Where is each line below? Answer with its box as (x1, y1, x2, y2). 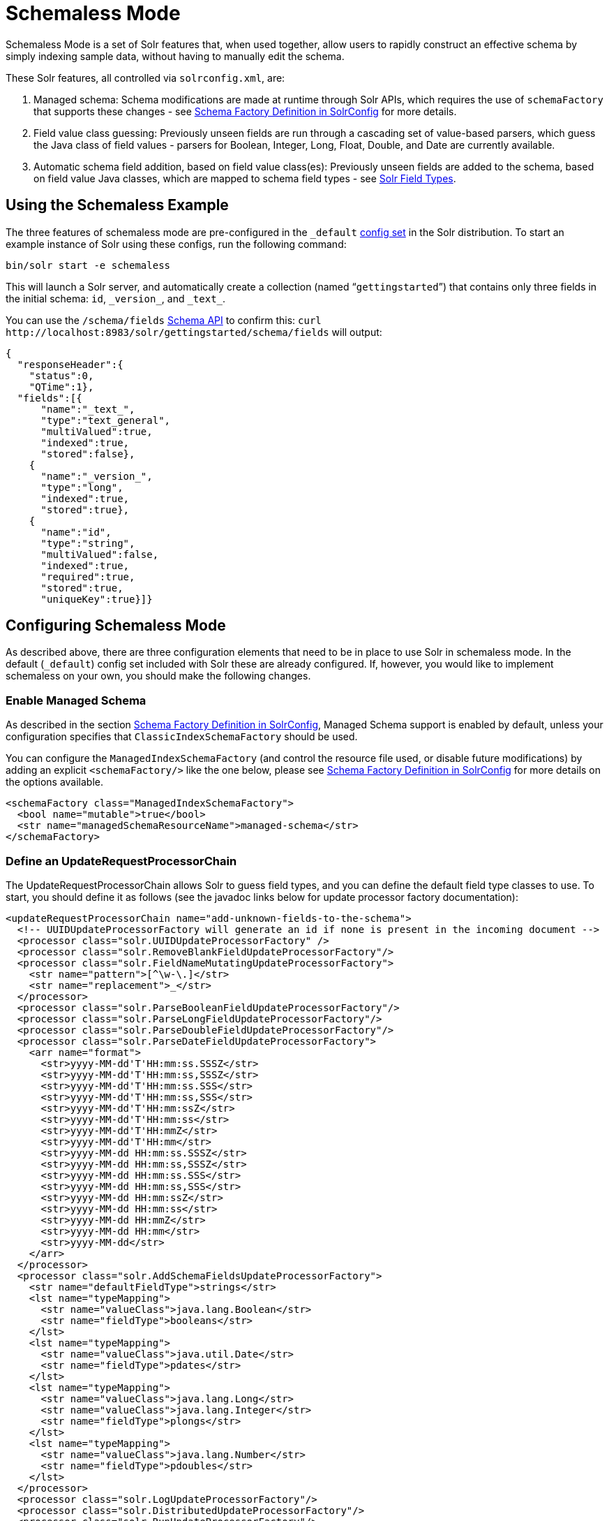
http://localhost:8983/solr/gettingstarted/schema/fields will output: (6, 325, 382, 338)
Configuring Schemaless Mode (6, 617, 226, 635)
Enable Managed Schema (6, 693, 146, 707)
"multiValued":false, (40, 548, 159, 560)
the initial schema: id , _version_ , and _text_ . (6, 292, 226, 304)
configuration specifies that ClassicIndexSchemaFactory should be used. (6, 730, 358, 743)
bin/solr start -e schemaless (6, 259, 171, 271)
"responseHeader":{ (17, 358, 123, 370)
